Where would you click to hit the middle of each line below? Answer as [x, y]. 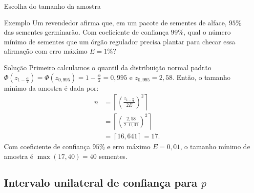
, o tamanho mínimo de [215, 146]
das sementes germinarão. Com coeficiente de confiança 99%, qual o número [117, 32]
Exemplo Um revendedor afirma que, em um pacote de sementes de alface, [115, 22]
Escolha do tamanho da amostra [52, 6]
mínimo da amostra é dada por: [51, 87]
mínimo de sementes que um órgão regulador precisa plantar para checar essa [120, 41]
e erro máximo [129, 146]
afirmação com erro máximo [46, 51]
